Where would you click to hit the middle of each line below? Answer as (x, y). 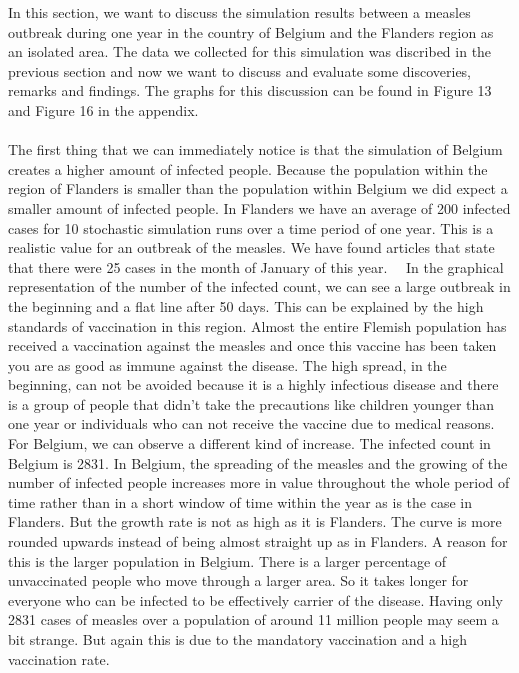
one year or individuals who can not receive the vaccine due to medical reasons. (251, 423)
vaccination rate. (59, 658)
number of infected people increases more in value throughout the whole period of (259, 482)
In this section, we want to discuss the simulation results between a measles (239, 12)
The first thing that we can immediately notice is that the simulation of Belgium (255, 149)
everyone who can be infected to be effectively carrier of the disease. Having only (255, 599)
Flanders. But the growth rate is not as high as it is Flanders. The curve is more (255, 521)
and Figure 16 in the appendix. (103, 109)
